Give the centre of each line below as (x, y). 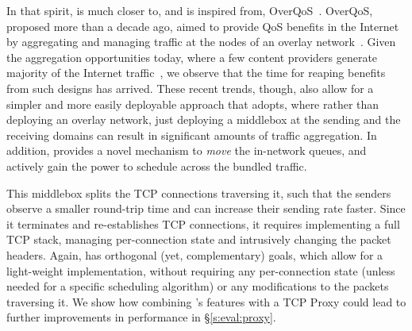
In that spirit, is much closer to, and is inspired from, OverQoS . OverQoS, (190, 10)
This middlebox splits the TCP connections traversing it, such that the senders (199, 192)
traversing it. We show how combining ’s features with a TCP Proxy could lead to (206, 301)
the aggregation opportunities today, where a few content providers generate (192, 57)
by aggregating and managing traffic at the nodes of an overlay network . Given (201, 42)
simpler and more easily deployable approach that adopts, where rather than (193, 104)
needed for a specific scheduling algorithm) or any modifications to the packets (198, 286)
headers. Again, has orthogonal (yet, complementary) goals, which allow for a (195, 254)
